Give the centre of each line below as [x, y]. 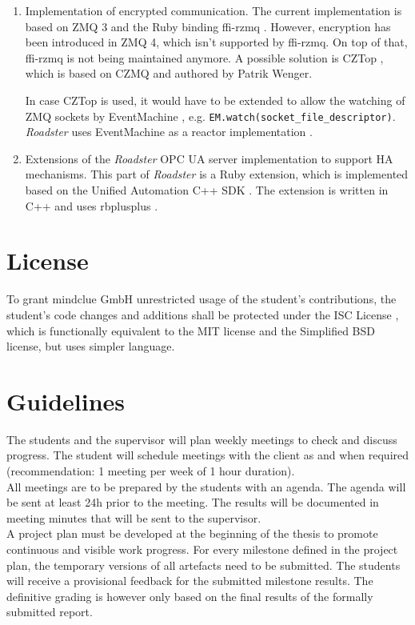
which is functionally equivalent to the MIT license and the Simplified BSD [191, 330]
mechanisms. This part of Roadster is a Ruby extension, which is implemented [217, 174]
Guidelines [66, 401]
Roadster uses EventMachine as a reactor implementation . [169, 132]
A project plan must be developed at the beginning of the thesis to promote [192, 533]
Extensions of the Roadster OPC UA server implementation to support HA [209, 158]
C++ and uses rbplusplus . [92, 205]
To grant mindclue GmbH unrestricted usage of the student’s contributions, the [202, 299]
